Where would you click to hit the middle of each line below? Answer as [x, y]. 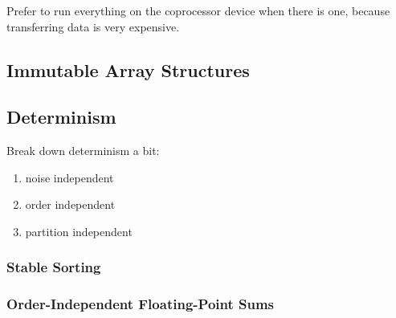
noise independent [69, 177]
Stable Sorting [54, 267]
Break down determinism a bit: [83, 151]
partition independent [79, 231]
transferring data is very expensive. [93, 26]
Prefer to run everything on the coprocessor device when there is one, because [198, 10]
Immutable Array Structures [128, 69]
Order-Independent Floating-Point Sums [141, 304]
